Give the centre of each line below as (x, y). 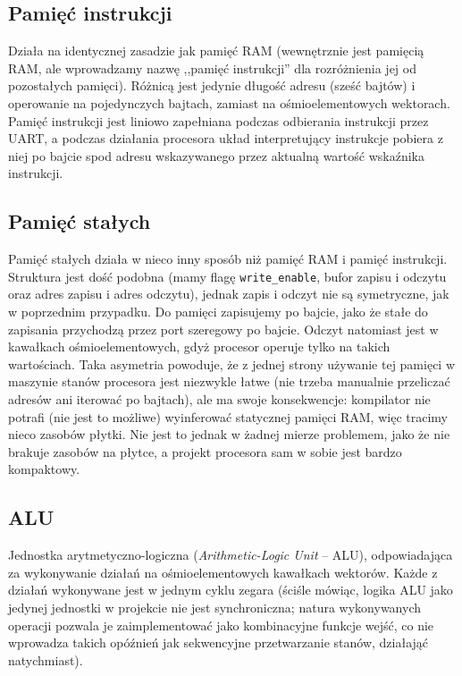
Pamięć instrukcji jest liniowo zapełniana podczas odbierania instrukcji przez (218, 120)
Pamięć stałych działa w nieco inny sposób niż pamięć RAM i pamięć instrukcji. (228, 259)
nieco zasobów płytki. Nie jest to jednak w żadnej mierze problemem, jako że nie (229, 434)
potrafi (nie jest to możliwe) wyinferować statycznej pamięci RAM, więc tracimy (228, 416)
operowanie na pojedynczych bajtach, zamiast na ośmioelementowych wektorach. (229, 102)
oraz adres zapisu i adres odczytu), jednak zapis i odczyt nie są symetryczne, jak (229, 294)
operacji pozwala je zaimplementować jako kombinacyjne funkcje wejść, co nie (221, 625)
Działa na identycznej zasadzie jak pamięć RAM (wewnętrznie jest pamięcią (216, 51)
